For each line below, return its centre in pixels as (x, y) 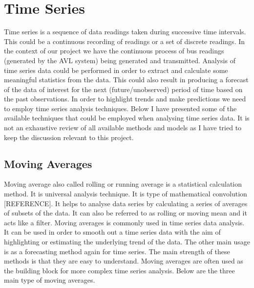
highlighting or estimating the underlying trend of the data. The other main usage (127, 242)
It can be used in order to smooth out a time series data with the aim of (112, 232)
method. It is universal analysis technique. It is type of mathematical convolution (126, 194)
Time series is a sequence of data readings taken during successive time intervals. (125, 32)
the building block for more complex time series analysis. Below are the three (119, 270)
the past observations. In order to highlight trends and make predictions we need (125, 99)
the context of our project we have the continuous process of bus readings (114, 51)
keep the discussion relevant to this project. (69, 137)
